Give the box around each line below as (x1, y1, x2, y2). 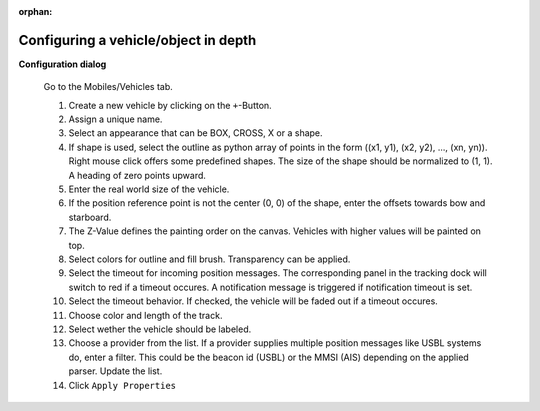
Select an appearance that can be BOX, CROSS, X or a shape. (68, 127, 324, 139)
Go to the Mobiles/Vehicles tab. (43, 81, 174, 93)
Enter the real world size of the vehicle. (68, 183, 230, 195)
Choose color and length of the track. (68, 309, 223, 321)
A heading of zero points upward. (68, 169, 207, 181)
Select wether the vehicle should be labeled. (68, 323, 252, 335)
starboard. (68, 211, 112, 223)
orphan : (18, 6, 53, 17)
